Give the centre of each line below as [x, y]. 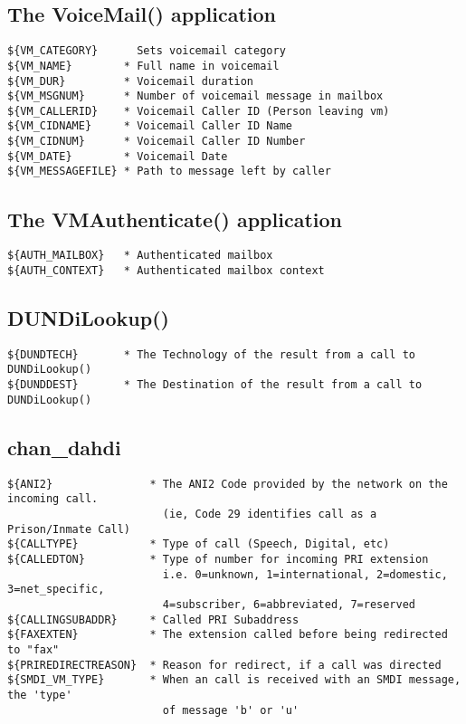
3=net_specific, [56, 590]
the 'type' [40, 695]
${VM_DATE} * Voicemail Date [118, 156]
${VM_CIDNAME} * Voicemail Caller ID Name [150, 126]
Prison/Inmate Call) [69, 529]
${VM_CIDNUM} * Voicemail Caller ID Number [157, 142]
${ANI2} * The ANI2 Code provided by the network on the [228, 484]
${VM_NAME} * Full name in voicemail [143, 66]
